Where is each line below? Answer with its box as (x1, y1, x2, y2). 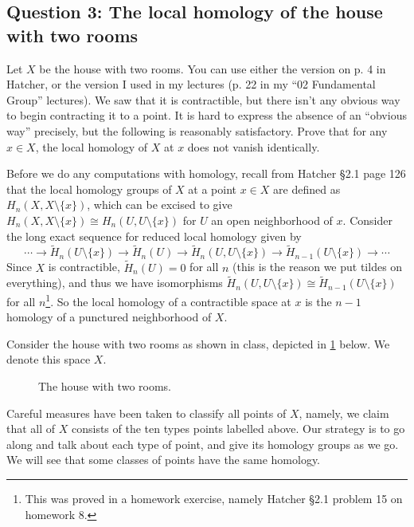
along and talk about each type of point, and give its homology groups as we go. (6, 435, 399, 452)
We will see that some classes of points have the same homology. (6, 451, 321, 468)
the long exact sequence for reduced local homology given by (6, 227, 302, 244)
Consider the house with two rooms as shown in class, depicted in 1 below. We (6, 335, 390, 352)
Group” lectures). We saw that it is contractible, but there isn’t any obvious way (6, 91, 400, 108)
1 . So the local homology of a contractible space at (45, 290, 291, 309)
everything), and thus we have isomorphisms (6, 274, 223, 291)
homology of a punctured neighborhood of (6, 309, 212, 325)
